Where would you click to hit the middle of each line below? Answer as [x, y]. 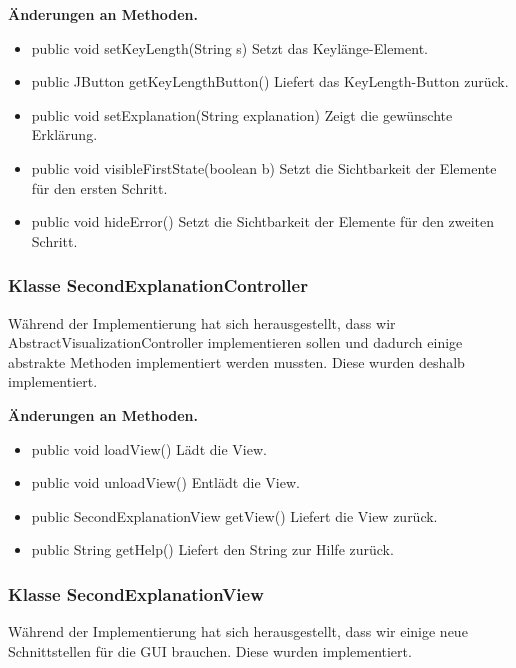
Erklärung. [64, 134]
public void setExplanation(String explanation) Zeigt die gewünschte [242, 114]
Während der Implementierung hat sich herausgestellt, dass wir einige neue [238, 631]
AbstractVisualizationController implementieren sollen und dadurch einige [235, 342]
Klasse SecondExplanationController [158, 285]
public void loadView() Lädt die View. [149, 448]
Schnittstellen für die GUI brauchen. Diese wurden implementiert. [210, 650]
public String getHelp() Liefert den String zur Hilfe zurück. [212, 549]
